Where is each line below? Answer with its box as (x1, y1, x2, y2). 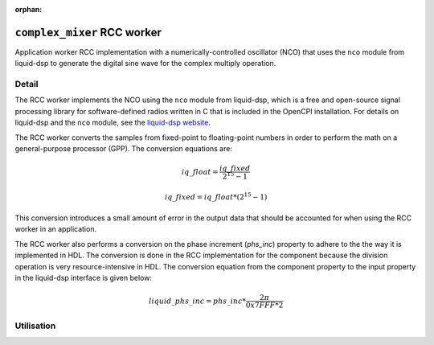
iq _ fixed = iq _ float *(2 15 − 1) (165, 191, 268, 201)
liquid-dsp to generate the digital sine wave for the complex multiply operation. (14, 59, 276, 68)
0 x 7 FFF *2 (245, 301, 284, 310)
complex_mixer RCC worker (14, 25, 162, 39)
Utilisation (14, 320, 56, 331)
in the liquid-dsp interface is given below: (14, 273, 153, 282)
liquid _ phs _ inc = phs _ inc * (149, 296, 247, 306)
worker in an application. (14, 224, 96, 234)
